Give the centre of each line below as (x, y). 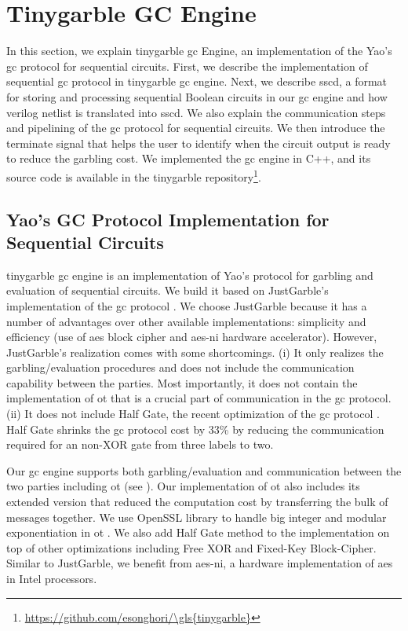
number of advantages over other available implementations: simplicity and (186, 321)
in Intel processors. (52, 578)
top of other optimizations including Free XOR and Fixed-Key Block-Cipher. (191, 547)
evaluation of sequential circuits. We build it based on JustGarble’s (168, 290)
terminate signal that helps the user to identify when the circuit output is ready (199, 143)
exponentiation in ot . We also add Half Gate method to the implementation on (198, 532)
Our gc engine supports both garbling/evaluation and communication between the (204, 470)
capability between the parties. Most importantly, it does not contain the (182, 382)
